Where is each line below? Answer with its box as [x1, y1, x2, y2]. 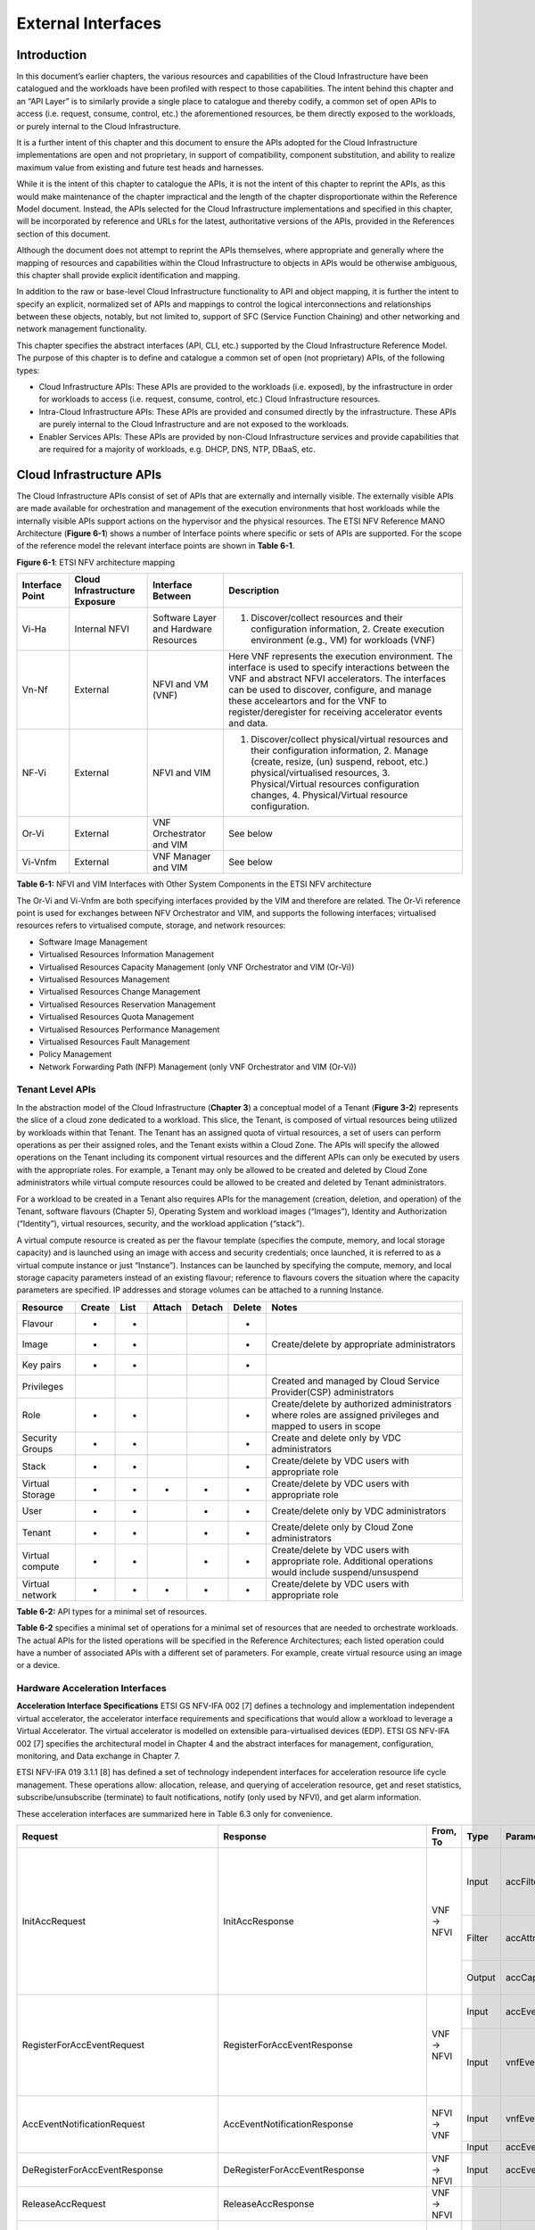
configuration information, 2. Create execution [251, 623, 445, 635]
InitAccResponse [223, 1914, 294, 1927]
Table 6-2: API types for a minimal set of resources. [16, 1606, 207, 1616]
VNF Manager [152, 850, 211, 863]
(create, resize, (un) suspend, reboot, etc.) [251, 756, 429, 768]
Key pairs [21, 1359, 62, 1371]
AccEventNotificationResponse [223, 2118, 354, 2131]
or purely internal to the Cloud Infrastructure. [16, 120, 182, 131]
